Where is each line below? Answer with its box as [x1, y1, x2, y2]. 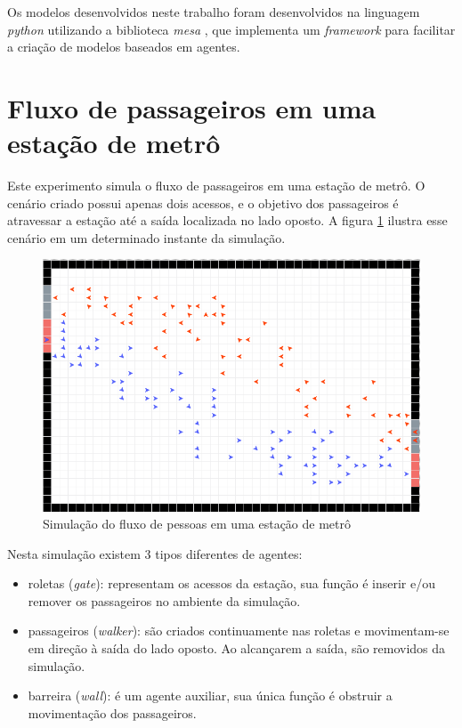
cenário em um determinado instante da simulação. [7, 228, 286, 247]
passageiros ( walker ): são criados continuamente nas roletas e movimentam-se [28, 621, 450, 640]
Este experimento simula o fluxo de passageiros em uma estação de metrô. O [7, 176, 426, 195]
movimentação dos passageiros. [28, 703, 197, 722]
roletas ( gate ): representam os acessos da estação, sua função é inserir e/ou [28, 574, 435, 593]
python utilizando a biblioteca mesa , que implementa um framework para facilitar [7, 20, 456, 38]
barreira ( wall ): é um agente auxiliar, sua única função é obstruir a [28, 686, 393, 705]
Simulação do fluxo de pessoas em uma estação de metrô [43, 514, 352, 533]
